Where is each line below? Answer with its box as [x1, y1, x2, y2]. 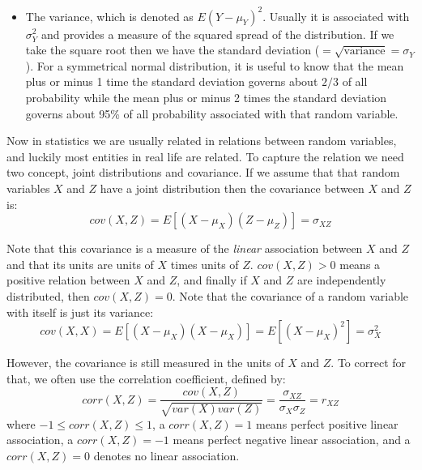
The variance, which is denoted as [25, 7, 194, 24]
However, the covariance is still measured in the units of [6, 354, 284, 371]
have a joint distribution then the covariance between [100, 180, 364, 197]
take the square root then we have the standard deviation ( [25, 41, 320, 58]
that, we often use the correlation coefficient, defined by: [6, 370, 286, 387]
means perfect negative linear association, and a [173, 431, 411, 448]
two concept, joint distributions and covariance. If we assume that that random [6, 164, 400, 181]
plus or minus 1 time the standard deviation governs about [25, 73, 318, 90]
